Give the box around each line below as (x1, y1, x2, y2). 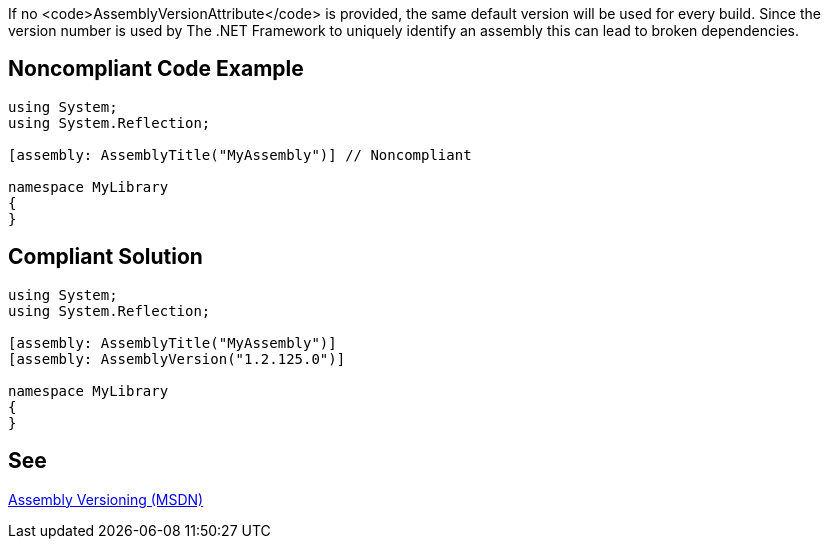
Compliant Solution (8, 244, 203, 270)
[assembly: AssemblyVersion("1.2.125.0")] (8, 350, 346, 367)
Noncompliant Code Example (8, 56, 304, 82)
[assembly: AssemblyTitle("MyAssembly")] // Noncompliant (8, 146, 472, 163)
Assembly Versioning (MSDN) (8, 490, 204, 508)
